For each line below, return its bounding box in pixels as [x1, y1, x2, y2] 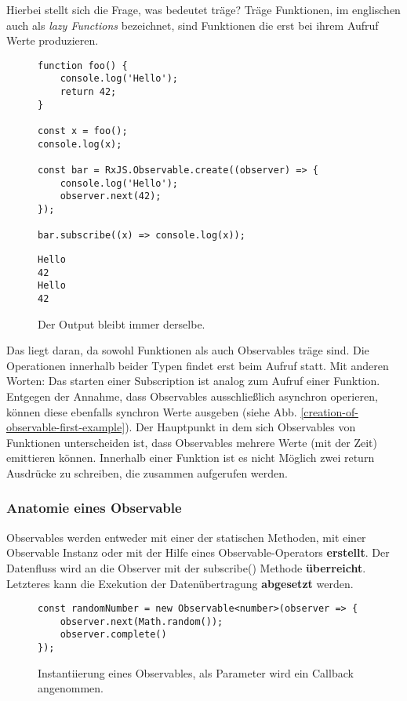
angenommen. [38, 680, 104, 696]
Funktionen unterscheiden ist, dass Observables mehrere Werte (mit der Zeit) [6, 434, 377, 450]
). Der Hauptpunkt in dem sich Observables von [125, 419, 356, 435]
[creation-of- [300, 403, 358, 420]
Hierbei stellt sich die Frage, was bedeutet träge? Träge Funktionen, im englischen [6, 2, 401, 17]
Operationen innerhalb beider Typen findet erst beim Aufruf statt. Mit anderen [6, 357, 389, 373]
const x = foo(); [38, 125, 128, 137]
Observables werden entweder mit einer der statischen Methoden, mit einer [6, 528, 366, 545]
